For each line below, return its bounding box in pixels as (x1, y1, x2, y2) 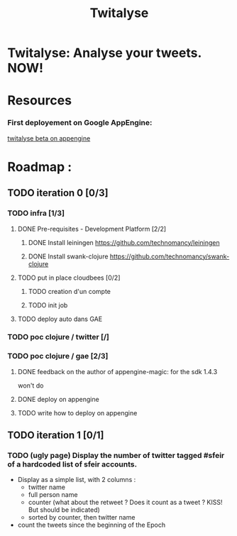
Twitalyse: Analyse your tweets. (7, 45, 202, 61)
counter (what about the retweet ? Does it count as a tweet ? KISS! (28, 498, 223, 507)
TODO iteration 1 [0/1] (7, 430, 104, 442)
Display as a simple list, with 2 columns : (17, 476, 136, 484)
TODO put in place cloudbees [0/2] (17, 273, 121, 282)
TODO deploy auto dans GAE (17, 315, 103, 323)
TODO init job (28, 300, 68, 310)
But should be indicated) (28, 505, 101, 514)
